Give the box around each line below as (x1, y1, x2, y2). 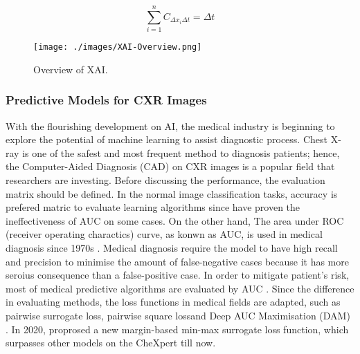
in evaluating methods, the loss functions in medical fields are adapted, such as (6, 295, 341, 309)
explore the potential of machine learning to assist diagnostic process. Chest (6, 132, 327, 147)
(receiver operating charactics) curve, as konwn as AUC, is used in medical (6, 227, 323, 241)
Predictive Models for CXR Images (6, 91, 207, 109)
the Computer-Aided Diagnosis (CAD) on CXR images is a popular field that (6, 159, 335, 174)
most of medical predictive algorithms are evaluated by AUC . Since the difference (6, 281, 354, 295)
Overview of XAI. (33, 62, 108, 76)
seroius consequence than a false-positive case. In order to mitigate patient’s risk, (6, 268, 350, 282)
